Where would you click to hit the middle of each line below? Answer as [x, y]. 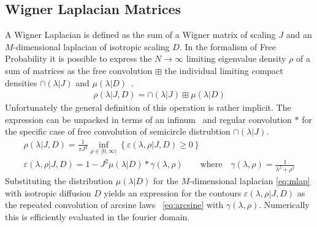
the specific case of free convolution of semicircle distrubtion [118, 131]
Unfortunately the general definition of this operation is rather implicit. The [148, 107]
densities [21, 82]
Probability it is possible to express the [78, 58]
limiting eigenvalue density [236, 58]
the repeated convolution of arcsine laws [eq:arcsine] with [114, 205]
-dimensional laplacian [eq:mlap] [250, 181]
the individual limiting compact [224, 70]
